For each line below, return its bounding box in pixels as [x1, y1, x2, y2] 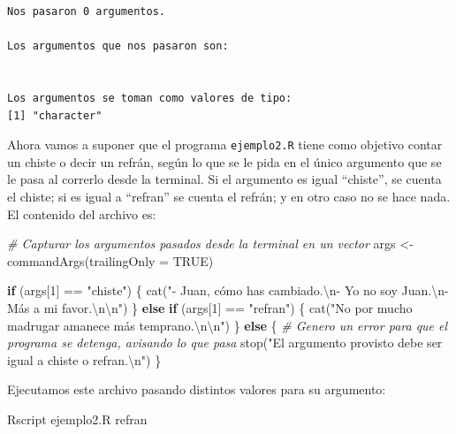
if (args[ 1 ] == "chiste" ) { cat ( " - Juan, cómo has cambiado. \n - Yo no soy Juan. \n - [7, 281, 449, 300]
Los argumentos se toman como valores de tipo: [7, 91, 293, 104]
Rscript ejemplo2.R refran [7, 409, 148, 428]
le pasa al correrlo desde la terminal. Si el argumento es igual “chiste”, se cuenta [7, 170, 442, 188]
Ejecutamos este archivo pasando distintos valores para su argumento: [7, 380, 386, 399]
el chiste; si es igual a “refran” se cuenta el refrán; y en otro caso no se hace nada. [7, 187, 451, 205]
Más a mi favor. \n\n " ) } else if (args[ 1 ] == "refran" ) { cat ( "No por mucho [7, 298, 413, 316]
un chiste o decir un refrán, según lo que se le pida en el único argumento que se [7, 152, 442, 171]
